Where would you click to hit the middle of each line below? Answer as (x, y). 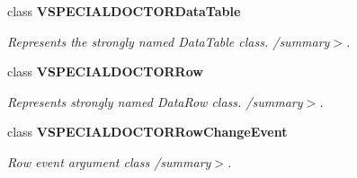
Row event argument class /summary (109, 161)
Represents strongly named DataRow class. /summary (155, 101)
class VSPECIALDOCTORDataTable (124, 11)
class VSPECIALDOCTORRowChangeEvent (147, 132)
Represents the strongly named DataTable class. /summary (169, 41)
